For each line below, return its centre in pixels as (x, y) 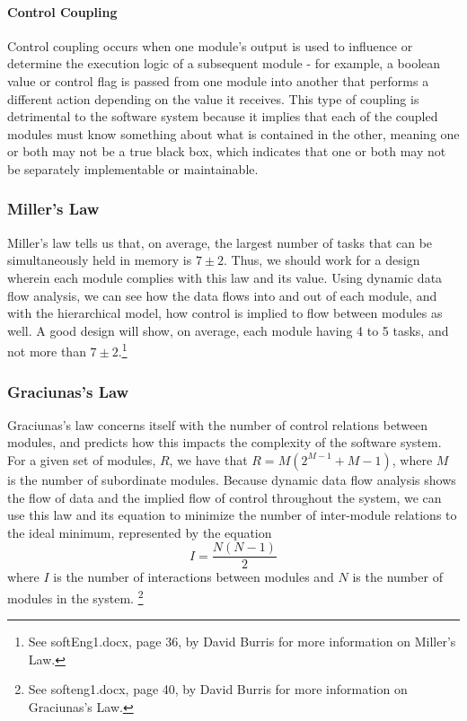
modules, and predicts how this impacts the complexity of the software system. (225, 442)
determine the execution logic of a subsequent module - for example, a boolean (224, 63)
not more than (47, 351)
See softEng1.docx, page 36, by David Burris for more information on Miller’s (242, 642)
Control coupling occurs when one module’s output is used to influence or (210, 45)
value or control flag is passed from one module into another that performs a (218, 80)
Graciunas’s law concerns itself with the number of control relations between (218, 424)
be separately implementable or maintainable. (133, 168)
